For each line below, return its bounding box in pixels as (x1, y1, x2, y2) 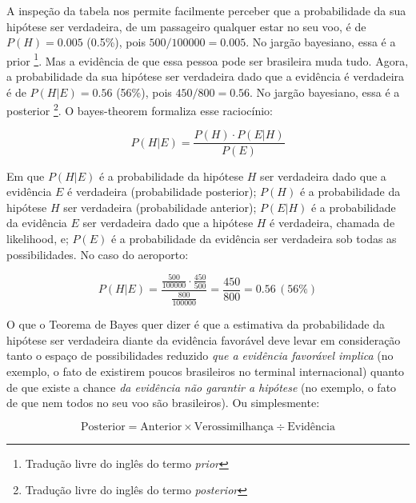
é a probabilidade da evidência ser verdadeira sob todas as (110, 230, 397, 246)
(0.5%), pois (86, 34, 146, 50)
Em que (6, 167, 45, 184)
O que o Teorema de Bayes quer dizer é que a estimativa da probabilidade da (6, 316, 385, 333)
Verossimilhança (194, 421, 274, 433)
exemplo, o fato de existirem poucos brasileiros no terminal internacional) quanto (6, 362, 405, 379)
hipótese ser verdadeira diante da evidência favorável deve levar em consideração (6, 331, 401, 348)
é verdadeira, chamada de (270, 214, 395, 231)
